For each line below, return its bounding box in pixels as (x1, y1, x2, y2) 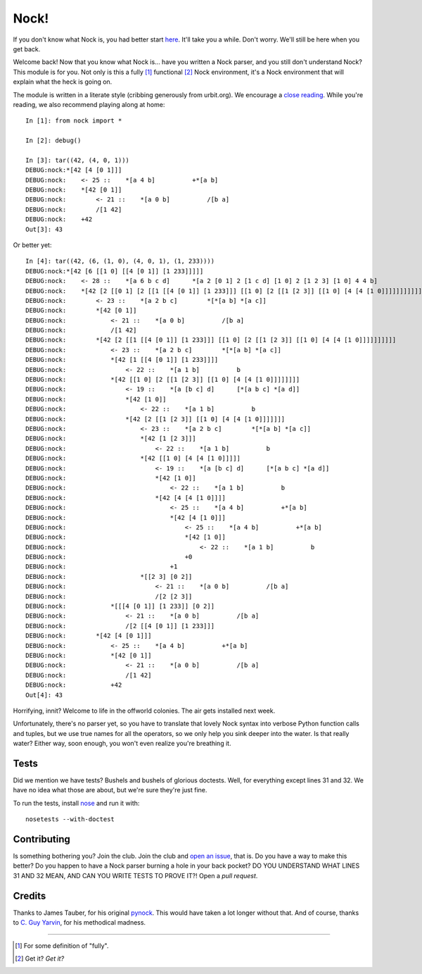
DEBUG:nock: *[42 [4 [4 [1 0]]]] (25, 494, 226, 501)
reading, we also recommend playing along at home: (13, 100, 165, 108)
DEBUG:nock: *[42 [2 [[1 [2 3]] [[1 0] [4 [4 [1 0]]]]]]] (25, 415, 286, 423)
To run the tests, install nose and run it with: (13, 799, 140, 807)
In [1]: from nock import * (25, 117, 122, 125)
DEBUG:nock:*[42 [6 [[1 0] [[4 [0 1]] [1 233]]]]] (25, 267, 204, 275)
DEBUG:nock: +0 (25, 553, 193, 561)
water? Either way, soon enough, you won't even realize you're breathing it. (13, 739, 231, 748)
